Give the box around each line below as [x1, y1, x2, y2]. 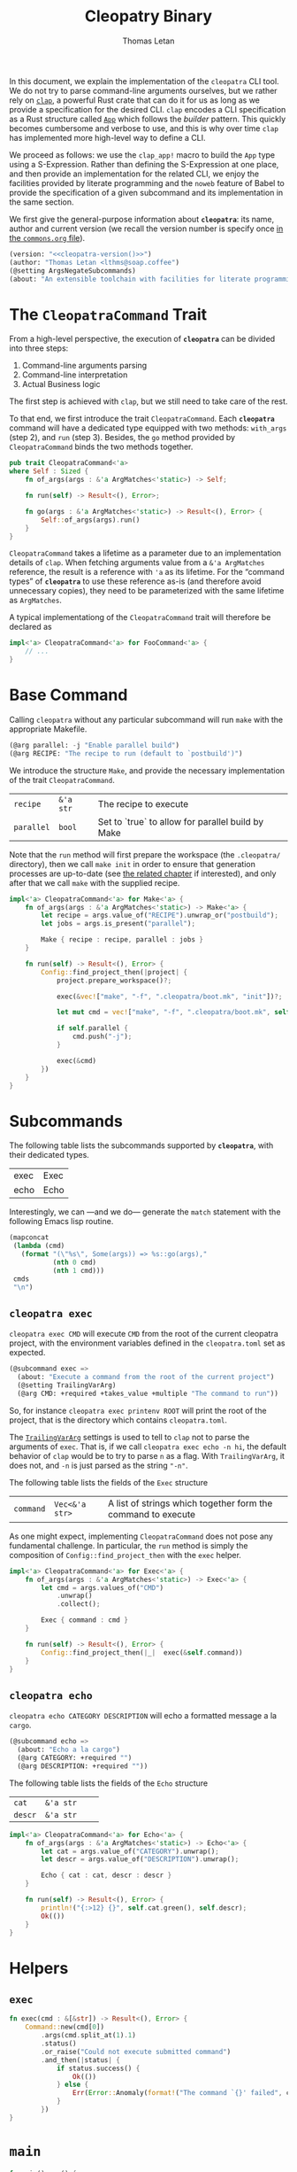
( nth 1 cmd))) [52, 1266, 104, 1275]
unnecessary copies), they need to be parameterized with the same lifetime [9, 586, 285, 596]
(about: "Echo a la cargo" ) [17, 1745, 121, 1755]
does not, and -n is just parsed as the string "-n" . [9, 1460, 188, 1470]
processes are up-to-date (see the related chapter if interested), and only [9, 868, 277, 879]
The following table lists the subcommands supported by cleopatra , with [9, 1140, 274, 1151]
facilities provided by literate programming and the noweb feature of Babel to [9, 177, 285, 188]
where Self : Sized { [9, 467, 89, 476]
